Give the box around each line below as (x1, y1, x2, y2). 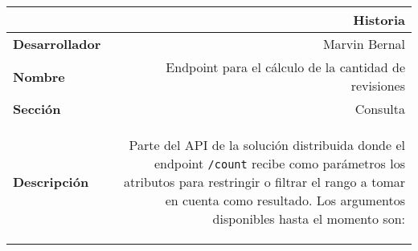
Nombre (13, 67, 65, 86)
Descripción (13, 172, 89, 191)
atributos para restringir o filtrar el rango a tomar (124, 172, 405, 191)
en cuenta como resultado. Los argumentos (165, 191, 405, 209)
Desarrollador (13, 34, 101, 53)
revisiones (350, 76, 405, 95)
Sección (13, 99, 61, 118)
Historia (353, 10, 405, 29)
